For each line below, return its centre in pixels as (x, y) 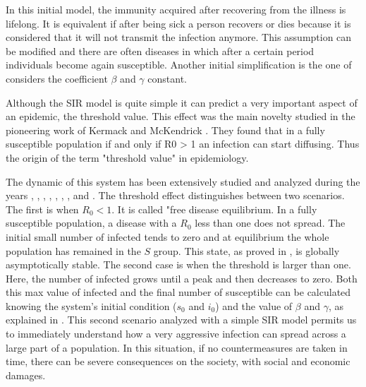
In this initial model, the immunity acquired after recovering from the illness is (176, 9)
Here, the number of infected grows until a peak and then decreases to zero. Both (182, 278)
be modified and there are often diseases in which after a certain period (160, 50)
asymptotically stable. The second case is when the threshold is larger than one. (178, 264)
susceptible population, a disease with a (91, 223)
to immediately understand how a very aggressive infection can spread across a (176, 334)
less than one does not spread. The (270, 223)
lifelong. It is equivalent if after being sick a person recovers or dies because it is (178, 23)
